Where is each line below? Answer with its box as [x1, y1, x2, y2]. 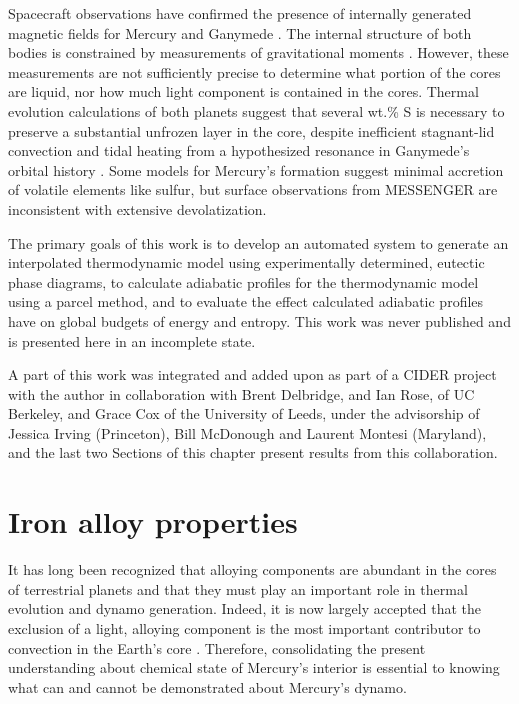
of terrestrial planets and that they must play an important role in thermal [8, 578, 468, 599]
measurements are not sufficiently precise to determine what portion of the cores [8, 61, 501, 82]
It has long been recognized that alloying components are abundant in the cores [8, 559, 497, 580]
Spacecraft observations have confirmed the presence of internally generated [8, 3, 472, 23]
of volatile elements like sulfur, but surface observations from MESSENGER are [8, 179, 498, 200]
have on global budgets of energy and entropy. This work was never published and [8, 310, 511, 331]
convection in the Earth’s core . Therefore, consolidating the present [8, 637, 426, 658]
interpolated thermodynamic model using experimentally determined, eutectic [8, 252, 485, 273]
